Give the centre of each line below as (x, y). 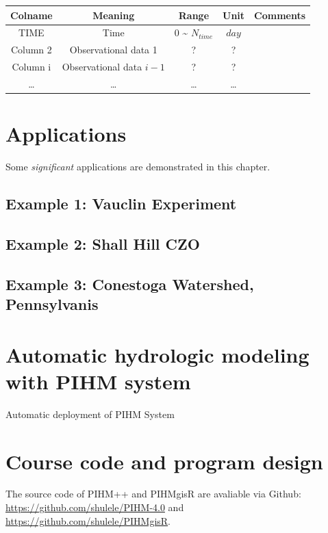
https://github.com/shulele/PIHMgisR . (88, 520)
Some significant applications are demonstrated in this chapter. (138, 167)
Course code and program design (164, 461)
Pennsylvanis (52, 304)
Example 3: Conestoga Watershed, (130, 284)
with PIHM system (98, 381)
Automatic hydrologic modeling (157, 354)
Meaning (114, 15)
